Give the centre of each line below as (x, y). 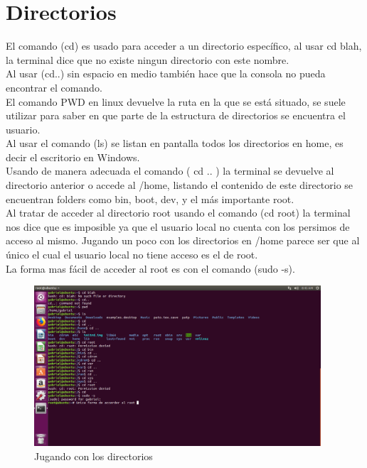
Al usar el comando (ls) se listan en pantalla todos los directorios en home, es (175, 143)
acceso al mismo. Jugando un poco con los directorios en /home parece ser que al (183, 240)
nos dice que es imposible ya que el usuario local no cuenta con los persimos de (178, 226)
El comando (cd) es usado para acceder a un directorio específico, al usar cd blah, (184, 46)
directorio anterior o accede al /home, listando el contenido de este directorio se (180, 185)
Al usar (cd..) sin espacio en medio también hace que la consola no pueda (166, 74)
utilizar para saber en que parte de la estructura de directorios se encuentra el (176, 115)
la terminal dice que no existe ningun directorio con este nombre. (148, 59)
